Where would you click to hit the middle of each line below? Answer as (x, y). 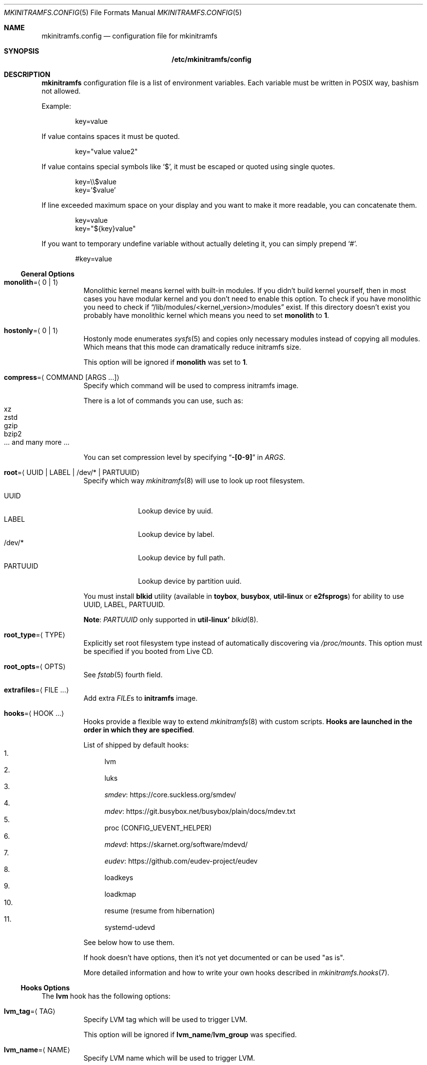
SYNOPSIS (22, 51)
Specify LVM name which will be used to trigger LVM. (169, 1058)
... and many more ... (37, 442)
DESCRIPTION (27, 74)
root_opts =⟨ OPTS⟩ (35, 666)
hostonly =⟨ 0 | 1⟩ (31, 330)
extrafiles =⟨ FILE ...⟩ (37, 690)
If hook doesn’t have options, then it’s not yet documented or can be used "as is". (214, 957)
